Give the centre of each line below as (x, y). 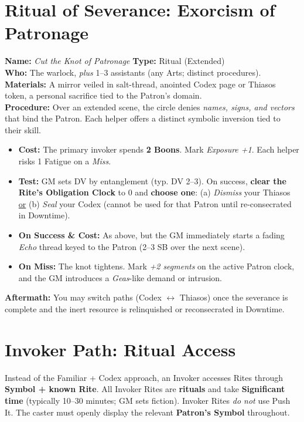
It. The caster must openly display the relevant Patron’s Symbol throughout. (147, 412)
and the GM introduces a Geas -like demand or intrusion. (120, 277)
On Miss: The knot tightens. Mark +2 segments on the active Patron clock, (156, 266)
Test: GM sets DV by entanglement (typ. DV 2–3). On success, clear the (152, 180)
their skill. (23, 129)
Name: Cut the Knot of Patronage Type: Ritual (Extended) (115, 61)
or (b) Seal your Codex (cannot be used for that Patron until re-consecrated (155, 203)
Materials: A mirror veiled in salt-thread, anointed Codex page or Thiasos (140, 84)
